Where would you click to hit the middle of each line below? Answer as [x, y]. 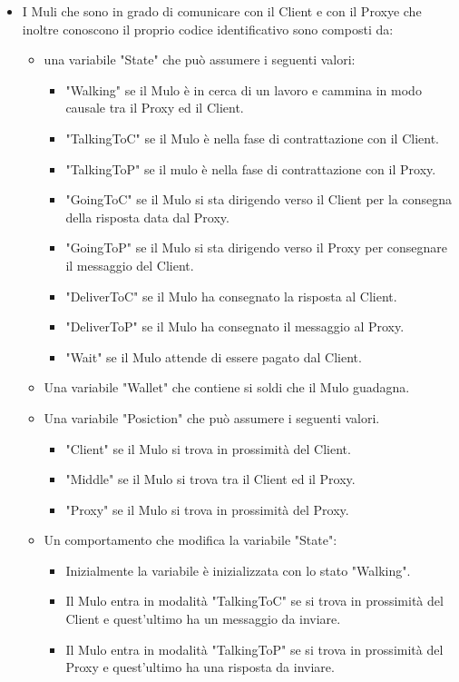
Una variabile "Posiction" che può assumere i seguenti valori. [212, 417]
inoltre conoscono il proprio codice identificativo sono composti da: [208, 29]
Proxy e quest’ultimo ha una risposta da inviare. [200, 667]
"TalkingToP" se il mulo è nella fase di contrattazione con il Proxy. [251, 168]
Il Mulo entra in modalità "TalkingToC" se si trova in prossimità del [254, 601]
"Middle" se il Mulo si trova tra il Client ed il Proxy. [210, 479]
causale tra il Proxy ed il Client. [155, 108]
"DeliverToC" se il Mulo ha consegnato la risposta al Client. [231, 296]
